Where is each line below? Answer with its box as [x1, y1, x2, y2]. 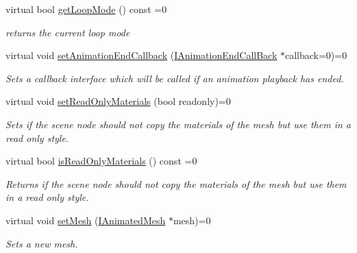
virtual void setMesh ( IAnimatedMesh [5, 213, 166, 227]
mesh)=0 [173, 213, 211, 227]
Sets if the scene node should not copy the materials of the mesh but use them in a [5, 117, 351, 131]
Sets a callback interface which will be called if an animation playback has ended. [5, 71, 344, 85]
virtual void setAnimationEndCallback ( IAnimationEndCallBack [5, 48, 278, 62]
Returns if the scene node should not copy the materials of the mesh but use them [5, 176, 347, 191]
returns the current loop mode [5, 25, 130, 39]
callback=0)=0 [284, 48, 347, 62]
